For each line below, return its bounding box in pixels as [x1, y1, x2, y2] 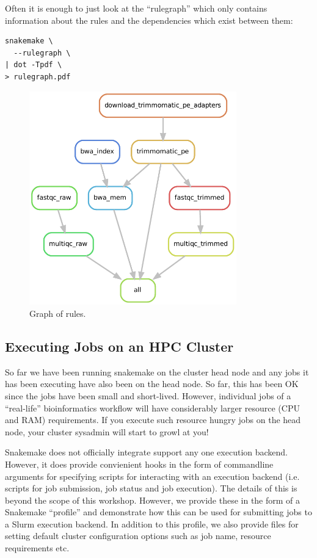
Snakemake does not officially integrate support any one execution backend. [5, 446, 288, 458]
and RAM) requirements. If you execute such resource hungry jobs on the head [5, 413, 301, 426]
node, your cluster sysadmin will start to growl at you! [5, 425, 209, 438]
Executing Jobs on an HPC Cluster [5, 336, 234, 355]
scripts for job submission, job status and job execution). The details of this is [5, 482, 297, 495]
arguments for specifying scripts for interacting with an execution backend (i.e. [5, 469, 300, 482]
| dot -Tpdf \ [5, 60, 62, 70]
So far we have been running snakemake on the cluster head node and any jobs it [5, 365, 309, 378]
